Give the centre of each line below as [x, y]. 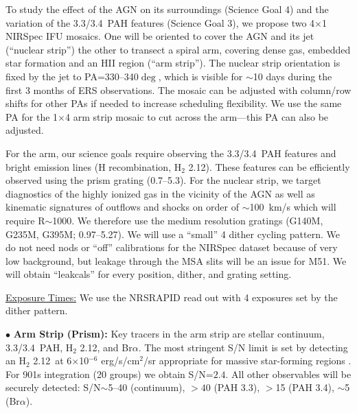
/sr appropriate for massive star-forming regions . [247, 361]
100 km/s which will [293, 207]
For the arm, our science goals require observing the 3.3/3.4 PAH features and [171, 153]
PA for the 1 [32, 116]
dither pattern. [37, 310]
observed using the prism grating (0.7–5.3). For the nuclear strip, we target [163, 180]
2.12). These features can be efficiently [269, 166]
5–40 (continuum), [147, 387]
